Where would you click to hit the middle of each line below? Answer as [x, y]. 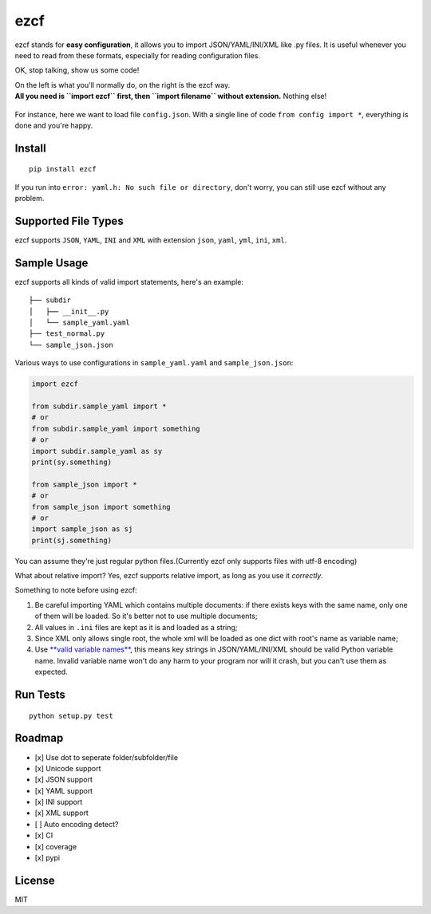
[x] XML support [62, 813]
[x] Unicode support [68, 768]
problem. [30, 199]
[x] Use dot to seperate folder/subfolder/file [107, 757]
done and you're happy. [54, 125]
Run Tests [40, 695]
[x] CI [44, 835]
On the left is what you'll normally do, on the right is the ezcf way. [123, 85]
